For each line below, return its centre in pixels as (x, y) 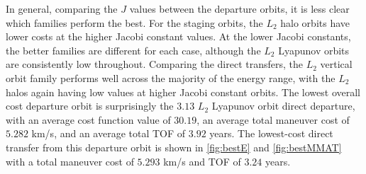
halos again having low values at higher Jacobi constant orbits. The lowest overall (183, 92)
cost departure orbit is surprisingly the (90, 106)
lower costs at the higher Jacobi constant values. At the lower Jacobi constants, (178, 36)
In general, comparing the (62, 8)
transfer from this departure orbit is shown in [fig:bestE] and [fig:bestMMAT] (174, 147)
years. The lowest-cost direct (271, 133)
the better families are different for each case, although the (133, 50)
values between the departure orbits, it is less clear (239, 8)
